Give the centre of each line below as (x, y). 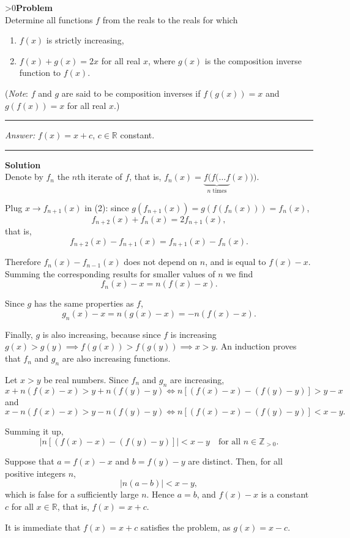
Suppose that (30, 461)
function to (40, 73)
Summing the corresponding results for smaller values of (110, 273)
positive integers (35, 473)
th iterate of (100, 177)
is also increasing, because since (102, 334)
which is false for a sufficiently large (72, 494)
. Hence (161, 494)
